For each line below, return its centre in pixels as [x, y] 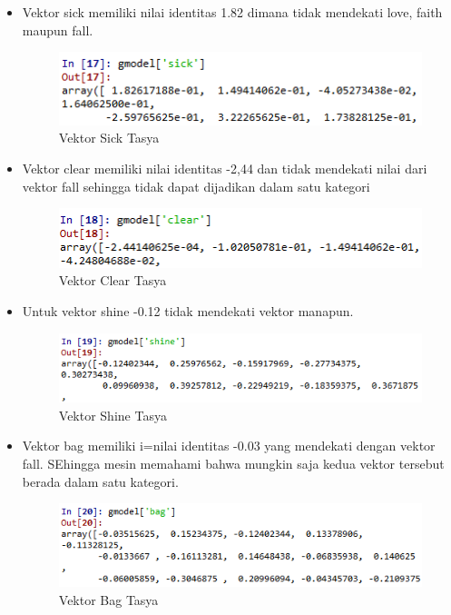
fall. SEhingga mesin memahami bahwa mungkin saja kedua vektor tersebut [233, 464]
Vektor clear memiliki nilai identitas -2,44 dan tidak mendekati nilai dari [225, 168]
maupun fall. [58, 30]
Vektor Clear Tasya [113, 280]
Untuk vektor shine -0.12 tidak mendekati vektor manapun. [188, 311]
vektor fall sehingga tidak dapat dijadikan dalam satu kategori [196, 186]
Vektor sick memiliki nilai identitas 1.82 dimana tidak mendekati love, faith [232, 12]
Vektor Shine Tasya [113, 415]
